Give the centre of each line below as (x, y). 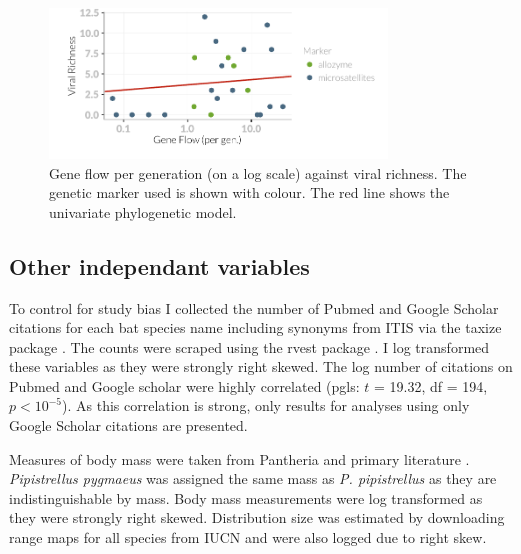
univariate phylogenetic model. (143, 211)
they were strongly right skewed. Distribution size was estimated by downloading (257, 517)
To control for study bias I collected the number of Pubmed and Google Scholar (254, 307)
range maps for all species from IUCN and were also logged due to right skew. (248, 537)
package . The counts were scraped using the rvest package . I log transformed (249, 346)
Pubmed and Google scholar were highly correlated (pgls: (184, 385)
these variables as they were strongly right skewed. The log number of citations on (261, 366)
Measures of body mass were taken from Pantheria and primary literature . (239, 458)
